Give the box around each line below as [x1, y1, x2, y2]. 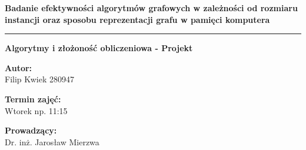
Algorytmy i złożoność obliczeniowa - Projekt [5, 42, 193, 54]
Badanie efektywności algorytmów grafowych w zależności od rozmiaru [5, 2, 298, 14]
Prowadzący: [5, 124, 57, 136]
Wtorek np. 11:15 [5, 104, 68, 116]
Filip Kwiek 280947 [5, 73, 75, 85]
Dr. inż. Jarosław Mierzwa [5, 135, 99, 148]
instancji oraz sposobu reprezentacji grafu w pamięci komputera [5, 13, 270, 25]
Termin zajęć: [5, 92, 61, 105]
